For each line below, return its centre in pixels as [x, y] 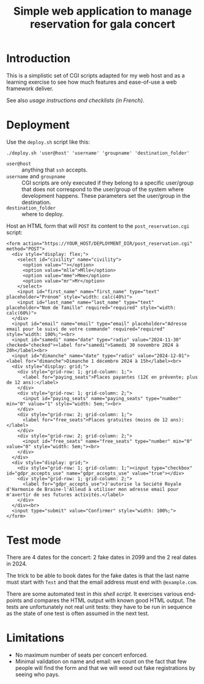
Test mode [34, 540]
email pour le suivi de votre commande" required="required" [86, 329]
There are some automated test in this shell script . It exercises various [95, 594]
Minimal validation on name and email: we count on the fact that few [101, 661]
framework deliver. [30, 88]
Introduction [38, 59]
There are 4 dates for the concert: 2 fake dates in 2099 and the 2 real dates [101, 557]
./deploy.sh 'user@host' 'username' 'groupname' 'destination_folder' [98, 153]
